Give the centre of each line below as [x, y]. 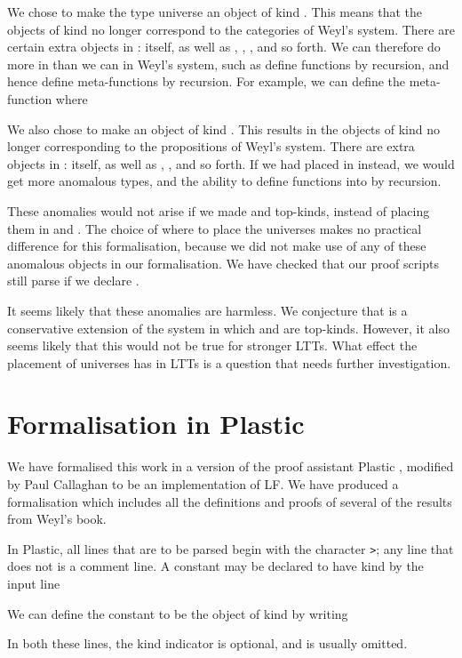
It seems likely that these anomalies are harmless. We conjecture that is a [207, 310]
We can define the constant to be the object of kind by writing [178, 613]
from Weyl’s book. [57, 519]
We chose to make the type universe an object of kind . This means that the [215, 12]
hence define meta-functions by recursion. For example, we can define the [207, 81]
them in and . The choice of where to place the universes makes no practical [215, 228]
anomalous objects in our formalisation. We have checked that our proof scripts [223, 263]
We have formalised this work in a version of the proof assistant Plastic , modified [231, 466]
